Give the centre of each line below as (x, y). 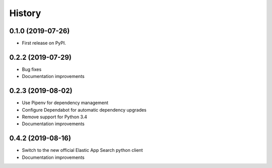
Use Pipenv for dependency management (65, 103)
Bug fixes (32, 69)
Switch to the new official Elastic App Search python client (82, 150)
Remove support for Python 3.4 (55, 117)
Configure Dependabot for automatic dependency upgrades (84, 110)
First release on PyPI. (44, 43)
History (25, 13)
